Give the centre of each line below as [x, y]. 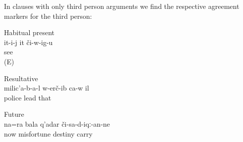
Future [14, 114]
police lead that [28, 97]
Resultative [21, 78]
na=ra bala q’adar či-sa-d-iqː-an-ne [57, 123]
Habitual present [29, 32]
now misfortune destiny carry [48, 133]
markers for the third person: [48, 16]
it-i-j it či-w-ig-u [28, 42]
